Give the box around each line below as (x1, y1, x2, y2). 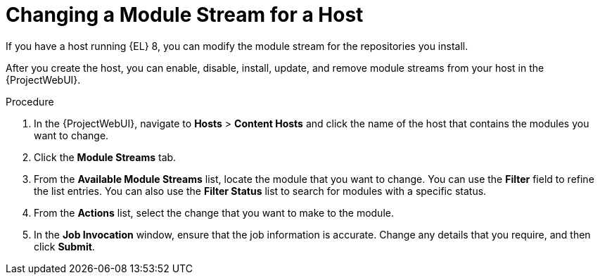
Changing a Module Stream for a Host (6, 3, 364, 27)
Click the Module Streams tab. (34, 151, 177, 163)
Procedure (6, 95, 54, 108)
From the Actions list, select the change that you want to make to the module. (34, 206, 394, 219)
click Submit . (34, 240, 95, 253)
